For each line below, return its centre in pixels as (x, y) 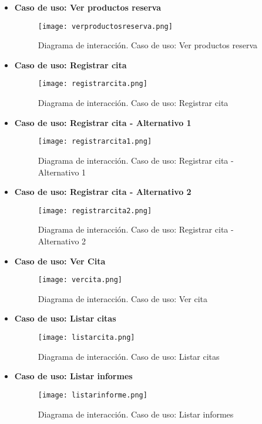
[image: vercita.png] (80, 280)
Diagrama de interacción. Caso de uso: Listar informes (136, 414)
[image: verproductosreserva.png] (105, 26)
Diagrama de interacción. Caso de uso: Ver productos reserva (148, 45)
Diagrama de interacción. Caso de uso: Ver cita (123, 298)
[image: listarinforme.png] (93, 395)
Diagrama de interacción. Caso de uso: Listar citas (129, 356)
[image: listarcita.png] (86, 337)
